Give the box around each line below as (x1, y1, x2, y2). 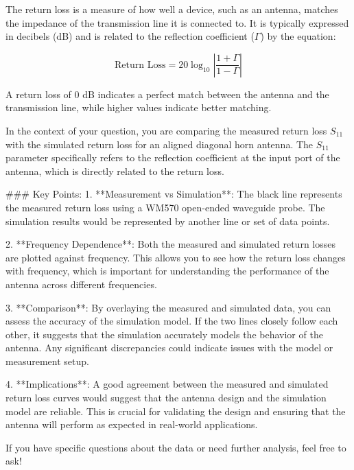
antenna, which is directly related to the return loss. (5, 163, 224, 178)
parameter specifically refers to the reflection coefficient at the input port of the (5, 150, 340, 165)
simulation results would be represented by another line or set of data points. (5, 213, 330, 228)
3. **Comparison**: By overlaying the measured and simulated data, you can (5, 300, 331, 314)
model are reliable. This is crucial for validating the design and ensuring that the (5, 403, 346, 418)
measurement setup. (5, 353, 89, 368)
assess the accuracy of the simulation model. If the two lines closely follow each (5, 314, 338, 328)
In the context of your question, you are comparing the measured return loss (5, 123, 327, 137)
